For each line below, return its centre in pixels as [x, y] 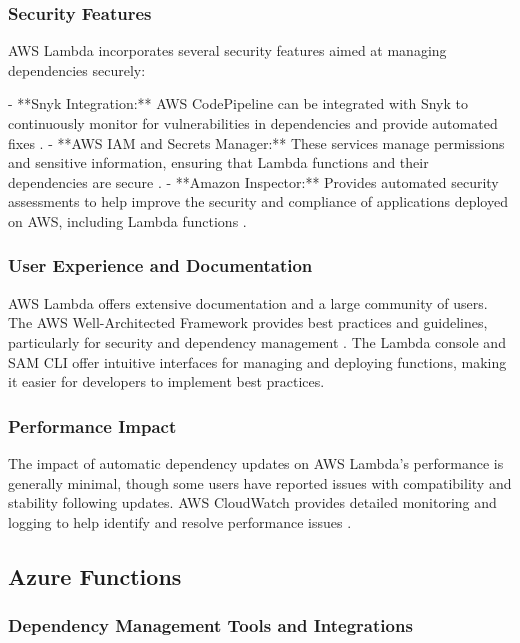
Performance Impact [92, 425]
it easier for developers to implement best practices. [166, 381]
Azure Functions [95, 575]
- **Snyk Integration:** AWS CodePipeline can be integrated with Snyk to [238, 103]
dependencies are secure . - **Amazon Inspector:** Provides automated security [253, 181]
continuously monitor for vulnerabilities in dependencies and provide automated [253, 123]
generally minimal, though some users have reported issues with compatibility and [260, 482]
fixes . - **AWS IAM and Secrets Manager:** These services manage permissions [256, 142]
